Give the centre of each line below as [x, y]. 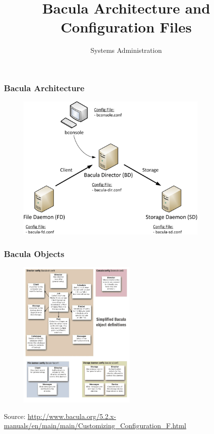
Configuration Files [126, 27]
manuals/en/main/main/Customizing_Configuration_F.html [95, 426]
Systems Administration [126, 50]
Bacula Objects [34, 253]
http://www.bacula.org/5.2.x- [72, 416]
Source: [15, 416]
